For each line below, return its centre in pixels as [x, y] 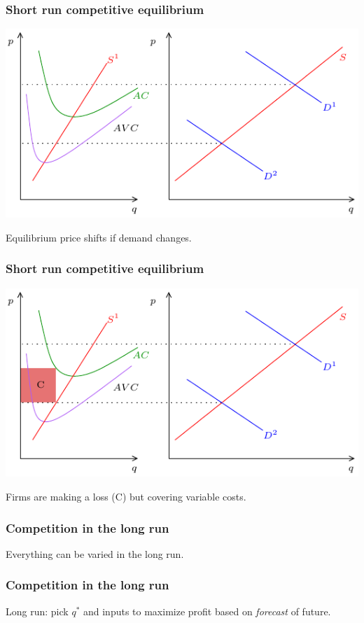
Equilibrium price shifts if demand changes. [99, 237]
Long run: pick [37, 611]
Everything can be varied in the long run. [95, 553]
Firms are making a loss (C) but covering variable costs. [126, 497]
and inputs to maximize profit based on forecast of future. [207, 611]
